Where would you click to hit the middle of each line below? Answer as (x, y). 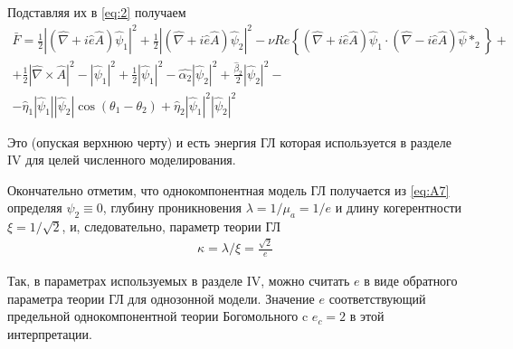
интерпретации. (50, 334)
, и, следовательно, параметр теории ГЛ (171, 226)
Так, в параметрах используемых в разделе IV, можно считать (179, 281)
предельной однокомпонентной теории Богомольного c (158, 316)
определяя (35, 208)
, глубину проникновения (172, 208)
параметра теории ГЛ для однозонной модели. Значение (161, 298)
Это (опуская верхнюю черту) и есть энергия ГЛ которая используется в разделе (229, 141)
